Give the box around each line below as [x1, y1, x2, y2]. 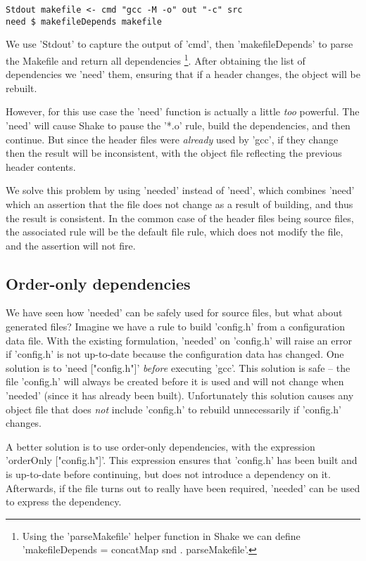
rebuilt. [6, 80, 37, 95]
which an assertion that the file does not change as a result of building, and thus [6, 196, 353, 211]
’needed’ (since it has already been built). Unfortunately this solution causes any [6, 388, 354, 403]
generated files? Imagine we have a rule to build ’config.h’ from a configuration [6, 319, 346, 334]
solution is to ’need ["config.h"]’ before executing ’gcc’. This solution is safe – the [6, 360, 351, 375]
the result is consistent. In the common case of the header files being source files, [6, 210, 354, 225]
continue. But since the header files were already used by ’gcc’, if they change [6, 131, 339, 146]
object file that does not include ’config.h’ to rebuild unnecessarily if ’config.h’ [6, 401, 341, 416]
